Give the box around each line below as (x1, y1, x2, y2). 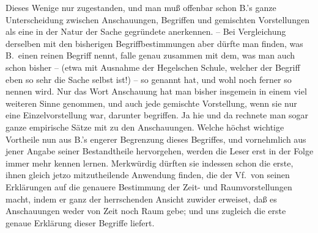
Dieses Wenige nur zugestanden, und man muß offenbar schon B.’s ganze (6, 1, 276, 13)
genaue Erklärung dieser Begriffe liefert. (6, 216, 155, 229)
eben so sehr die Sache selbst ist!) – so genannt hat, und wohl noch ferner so (6, 73, 292, 85)
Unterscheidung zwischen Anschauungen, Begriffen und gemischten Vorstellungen (6, 13, 309, 26)
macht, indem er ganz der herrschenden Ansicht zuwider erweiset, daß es (6, 192, 277, 205)
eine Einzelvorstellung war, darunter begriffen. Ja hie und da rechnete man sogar (6, 109, 309, 121)
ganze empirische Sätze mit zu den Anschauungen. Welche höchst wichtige (6, 120, 284, 133)
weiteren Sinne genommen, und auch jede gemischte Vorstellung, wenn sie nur (6, 96, 297, 109)
